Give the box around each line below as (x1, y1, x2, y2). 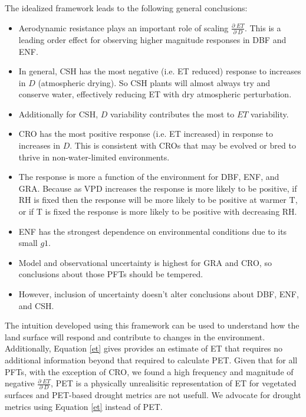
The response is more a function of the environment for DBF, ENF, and (18, 170, 279, 183)
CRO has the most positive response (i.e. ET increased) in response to (18, 127, 273, 140)
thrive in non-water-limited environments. (18, 150, 170, 163)
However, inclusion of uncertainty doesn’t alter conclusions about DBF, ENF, (18, 288, 299, 300)
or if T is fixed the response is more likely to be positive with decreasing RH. (18, 205, 297, 218)
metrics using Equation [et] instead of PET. (5, 400, 163, 413)
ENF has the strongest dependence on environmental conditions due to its (18, 225, 287, 237)
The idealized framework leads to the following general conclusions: (5, 2, 248, 14)
